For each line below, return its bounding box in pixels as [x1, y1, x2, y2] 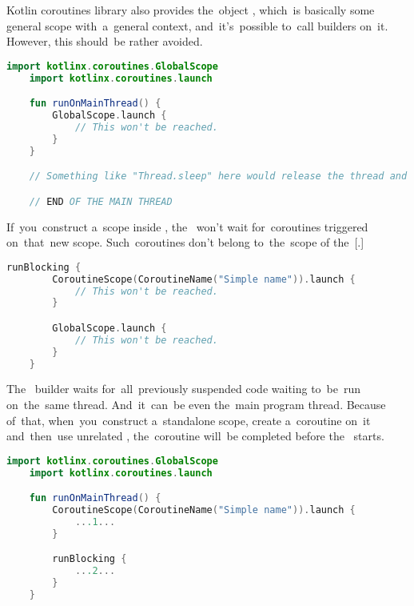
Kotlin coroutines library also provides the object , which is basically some [6, 2, 375, 18]
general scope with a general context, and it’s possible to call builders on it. [6, 17, 388, 34]
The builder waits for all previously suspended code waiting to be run [6, 380, 361, 397]
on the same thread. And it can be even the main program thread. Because [6, 396, 386, 413]
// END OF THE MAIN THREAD [29, 195, 173, 207]
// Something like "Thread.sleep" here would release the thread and [29, 171, 408, 183]
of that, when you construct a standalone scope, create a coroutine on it [6, 411, 371, 428]
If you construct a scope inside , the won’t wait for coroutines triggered [6, 218, 368, 235]
